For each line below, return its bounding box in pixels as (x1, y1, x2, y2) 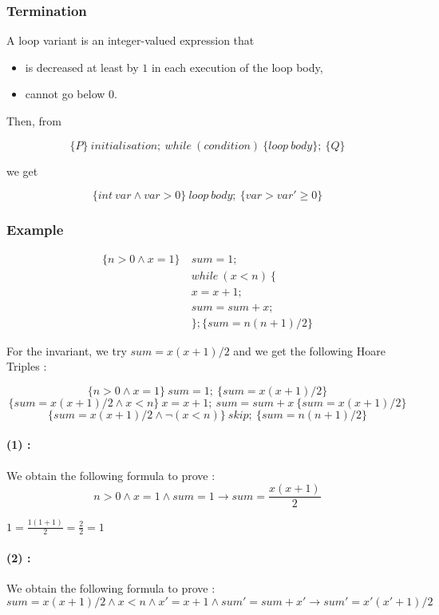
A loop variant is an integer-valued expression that (6, 32, 255, 49)
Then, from (6, 113, 61, 129)
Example (6, 220, 64, 240)
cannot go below (25, 85, 105, 102)
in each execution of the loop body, (151, 58, 323, 75)
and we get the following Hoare (233, 342, 386, 359)
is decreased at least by (25, 58, 139, 75)
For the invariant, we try (6, 342, 127, 359)
